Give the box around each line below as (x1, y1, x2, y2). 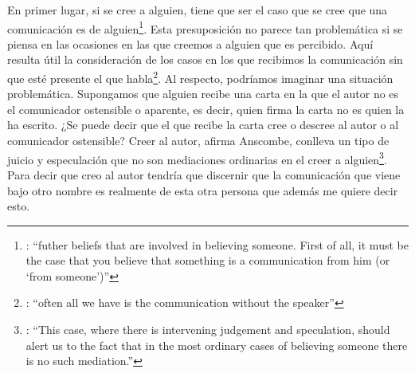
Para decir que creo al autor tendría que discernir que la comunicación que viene (7, 166, 401, 183)
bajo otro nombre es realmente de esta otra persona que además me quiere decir (7, 182, 398, 198)
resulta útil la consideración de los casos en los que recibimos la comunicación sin (7, 51, 403, 68)
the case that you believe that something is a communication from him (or (25, 252, 390, 269)
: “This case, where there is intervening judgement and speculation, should (25, 321, 390, 338)
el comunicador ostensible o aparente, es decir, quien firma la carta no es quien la (7, 100, 405, 117)
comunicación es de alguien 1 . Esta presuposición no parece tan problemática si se (7, 18, 403, 37)
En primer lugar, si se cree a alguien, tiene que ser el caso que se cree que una (7, 2, 388, 18)
